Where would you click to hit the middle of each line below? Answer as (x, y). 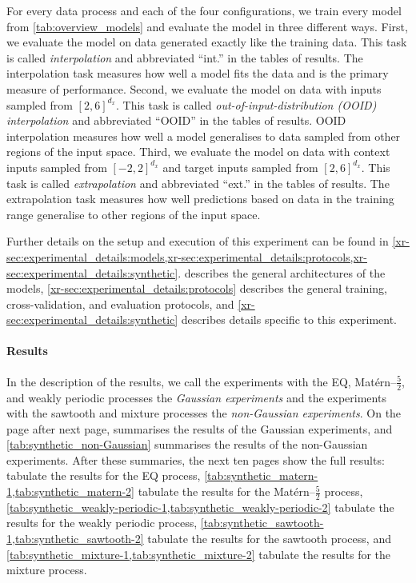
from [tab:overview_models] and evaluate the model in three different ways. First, (207, 26)
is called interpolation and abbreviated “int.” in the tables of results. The (185, 57)
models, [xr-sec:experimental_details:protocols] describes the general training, (197, 288)
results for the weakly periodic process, (102, 523)
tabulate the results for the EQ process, (104, 475)
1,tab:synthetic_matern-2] (70, 491)
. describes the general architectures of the (282, 272)
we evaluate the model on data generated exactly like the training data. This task (207, 42)
